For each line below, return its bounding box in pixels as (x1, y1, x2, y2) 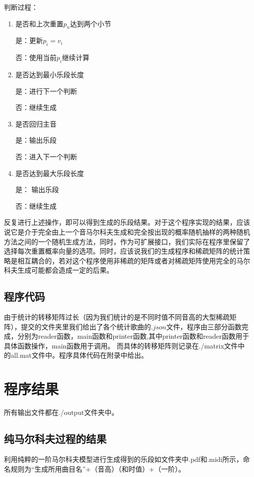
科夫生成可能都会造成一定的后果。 (4, 265, 113, 275)
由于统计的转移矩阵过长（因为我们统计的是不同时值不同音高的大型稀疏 (4, 312, 230, 322)
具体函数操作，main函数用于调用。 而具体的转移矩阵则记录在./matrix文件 (4, 340, 238, 350)
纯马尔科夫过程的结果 (4, 431, 106, 446)
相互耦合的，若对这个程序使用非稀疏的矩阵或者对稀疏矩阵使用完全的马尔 (17, 255, 250, 265)
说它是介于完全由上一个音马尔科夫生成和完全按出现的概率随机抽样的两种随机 (4, 226, 250, 237)
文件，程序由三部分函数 (166, 321, 242, 331)
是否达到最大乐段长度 (15, 168, 84, 178)
